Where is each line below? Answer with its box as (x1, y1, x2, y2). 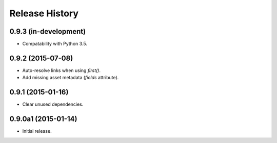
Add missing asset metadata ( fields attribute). (22, 75, 119, 81)
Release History (9, 8, 79, 19)
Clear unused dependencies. (22, 101, 84, 107)
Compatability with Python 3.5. (22, 41, 87, 47)
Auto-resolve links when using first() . (22, 67, 101, 74)
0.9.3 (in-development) (9, 27, 86, 36)
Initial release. (22, 128, 52, 134)
